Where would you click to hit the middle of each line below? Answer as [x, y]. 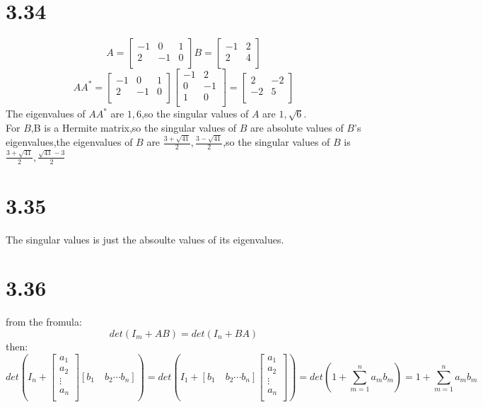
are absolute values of [297, 127]
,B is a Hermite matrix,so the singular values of [134, 127]
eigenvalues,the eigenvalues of [69, 142]
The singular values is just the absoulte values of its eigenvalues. [145, 239]
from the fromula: [44, 322]
